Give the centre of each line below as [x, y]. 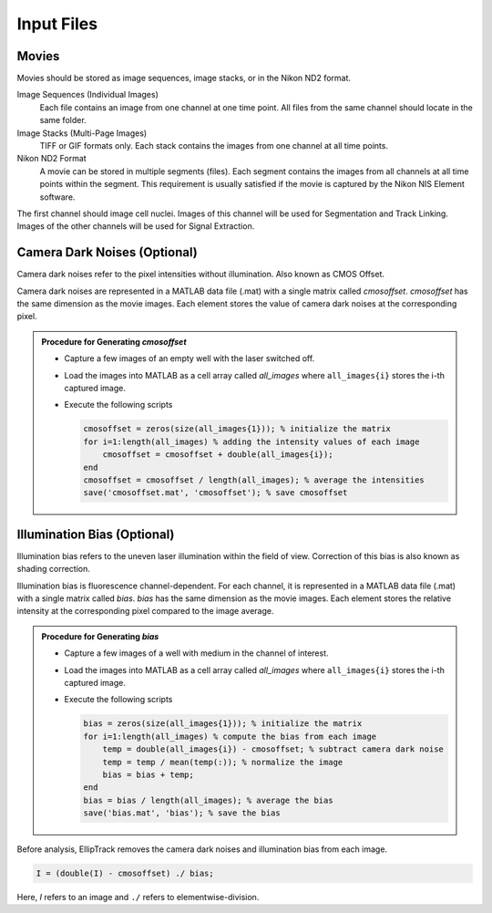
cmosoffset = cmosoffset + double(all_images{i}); [218, 455]
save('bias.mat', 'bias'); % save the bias [182, 813]
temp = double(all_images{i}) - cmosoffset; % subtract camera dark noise [273, 749]
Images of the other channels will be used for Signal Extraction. [136, 226]
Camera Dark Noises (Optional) [107, 252]
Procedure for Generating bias [100, 636]
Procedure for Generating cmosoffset [114, 341]
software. [57, 197]
